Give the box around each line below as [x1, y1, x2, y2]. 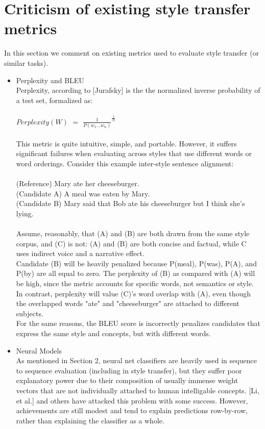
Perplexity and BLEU [16, 74, 84, 85]
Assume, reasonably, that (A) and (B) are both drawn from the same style [16, 228, 250, 238]
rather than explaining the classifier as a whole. [16, 415, 164, 425]
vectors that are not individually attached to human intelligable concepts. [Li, [16, 385, 259, 395]
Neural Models [16, 345, 62, 356]
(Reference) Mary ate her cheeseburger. [16, 178, 139, 189]
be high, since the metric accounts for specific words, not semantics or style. [16, 277, 254, 288]
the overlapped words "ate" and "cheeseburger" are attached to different [16, 298, 239, 309]
